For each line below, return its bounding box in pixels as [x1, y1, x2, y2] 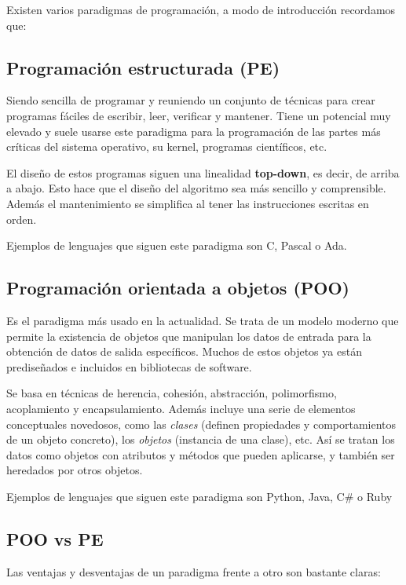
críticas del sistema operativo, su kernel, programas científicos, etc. [6, 138, 327, 155]
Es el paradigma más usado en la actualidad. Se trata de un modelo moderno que [6, 312, 399, 328]
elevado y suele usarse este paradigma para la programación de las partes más [6, 122, 381, 139]
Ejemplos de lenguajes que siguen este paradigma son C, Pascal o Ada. [6, 237, 347, 254]
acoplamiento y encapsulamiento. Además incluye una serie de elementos [6, 400, 356, 416]
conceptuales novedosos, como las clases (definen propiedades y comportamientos [6, 415, 397, 432]
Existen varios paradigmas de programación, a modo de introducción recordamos [6, 2, 396, 17]
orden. [6, 210, 37, 227]
